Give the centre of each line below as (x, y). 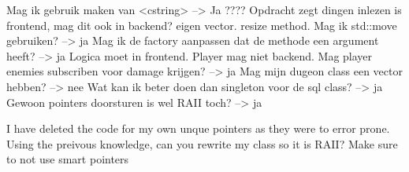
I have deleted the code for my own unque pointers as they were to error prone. (198, 128)
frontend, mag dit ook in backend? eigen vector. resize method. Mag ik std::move (202, 25)
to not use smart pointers (68, 159)
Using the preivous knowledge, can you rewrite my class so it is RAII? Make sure (202, 143)
